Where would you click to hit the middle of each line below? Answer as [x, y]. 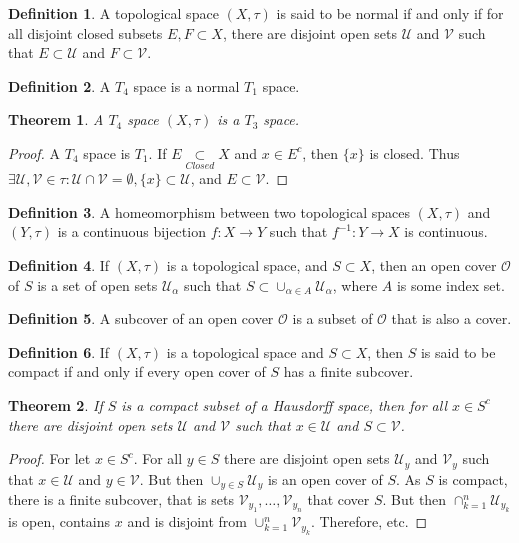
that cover [338, 499]
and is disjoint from [187, 521]
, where [355, 284]
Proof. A [34, 152]
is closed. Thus [414, 152]
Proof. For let [49, 458]
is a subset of [332, 318]
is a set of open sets [97, 284]
